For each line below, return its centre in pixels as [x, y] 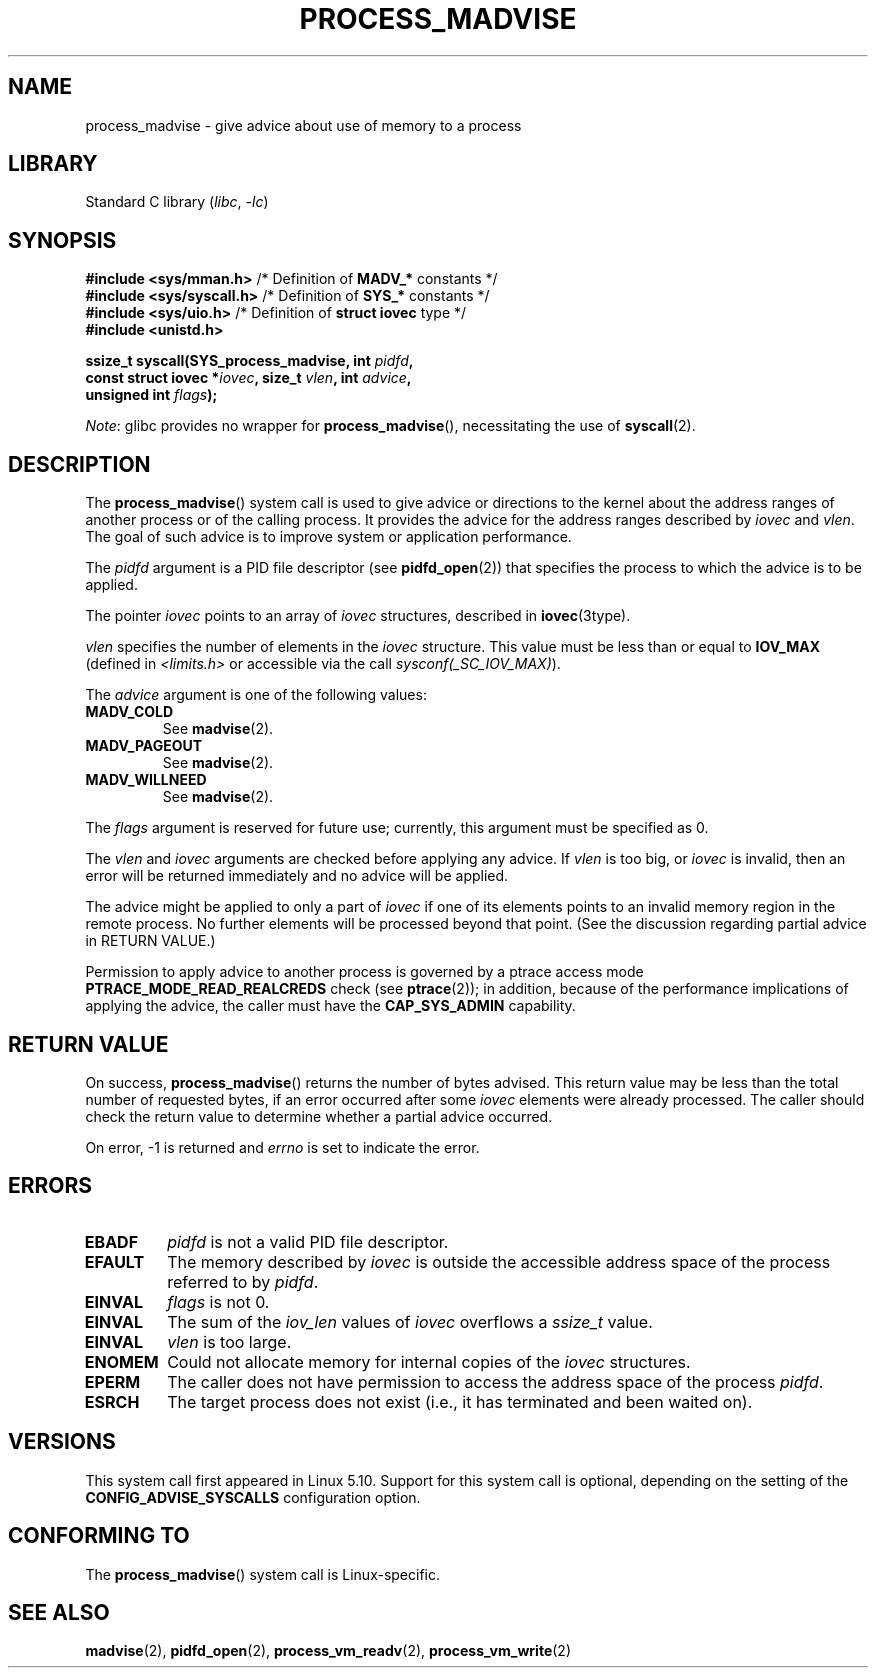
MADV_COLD [129, 712]
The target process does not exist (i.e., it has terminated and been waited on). [460, 1401]
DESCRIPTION [79, 464]
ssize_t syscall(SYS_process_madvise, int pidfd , [249, 361]
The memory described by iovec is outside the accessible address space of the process [499, 1261]
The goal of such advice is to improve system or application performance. [328, 537]
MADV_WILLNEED [146, 780]
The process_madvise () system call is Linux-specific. [263, 1574]
